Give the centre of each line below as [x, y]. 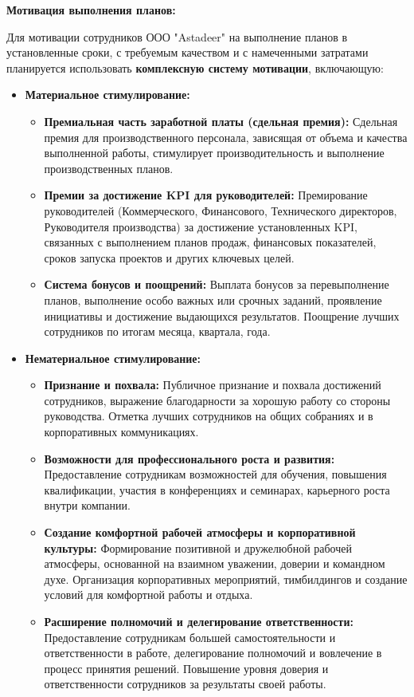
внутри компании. [87, 505]
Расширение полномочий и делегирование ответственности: [199, 621]
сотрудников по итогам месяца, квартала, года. [157, 331]
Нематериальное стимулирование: [113, 358]
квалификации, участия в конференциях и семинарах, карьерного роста [217, 489]
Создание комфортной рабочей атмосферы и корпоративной [200, 532]
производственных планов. [109, 168]
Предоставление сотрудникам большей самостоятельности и [190, 637]
